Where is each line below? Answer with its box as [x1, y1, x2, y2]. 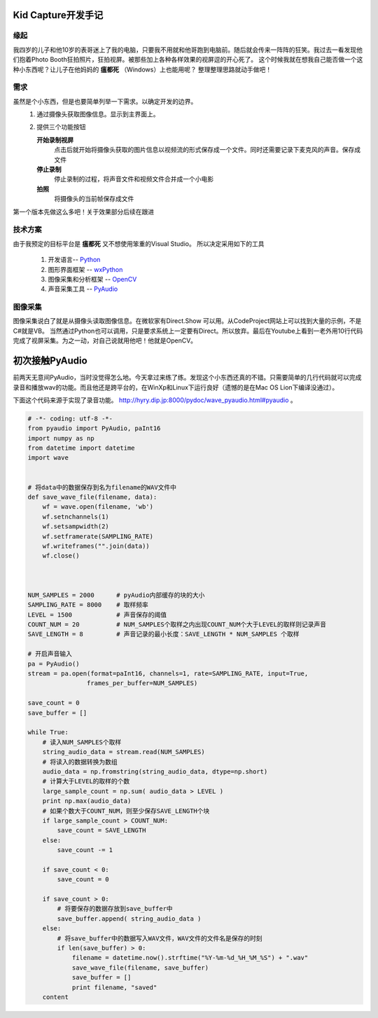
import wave [27, 454, 69, 462]
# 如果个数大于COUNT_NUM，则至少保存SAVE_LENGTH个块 [42, 806, 210, 815]
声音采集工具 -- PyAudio [48, 284, 118, 294]
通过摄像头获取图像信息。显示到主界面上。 [36, 110, 160, 118]
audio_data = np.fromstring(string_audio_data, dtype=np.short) [42, 767, 268, 776]
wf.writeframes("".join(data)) [42, 542, 150, 550]
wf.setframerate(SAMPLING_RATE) [42, 532, 154, 540]
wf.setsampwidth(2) [42, 523, 110, 530]
